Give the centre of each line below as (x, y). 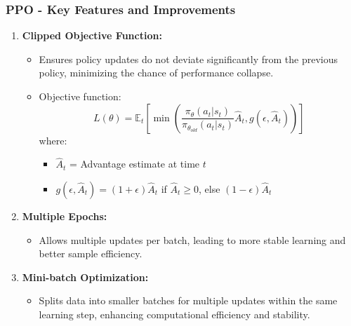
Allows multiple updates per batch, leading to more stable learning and (192, 239)
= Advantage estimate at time (134, 164)
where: (53, 140)
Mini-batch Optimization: (85, 277)
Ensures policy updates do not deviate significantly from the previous (188, 59)
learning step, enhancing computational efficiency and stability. (174, 314)
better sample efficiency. (91, 253)
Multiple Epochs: (65, 216)
